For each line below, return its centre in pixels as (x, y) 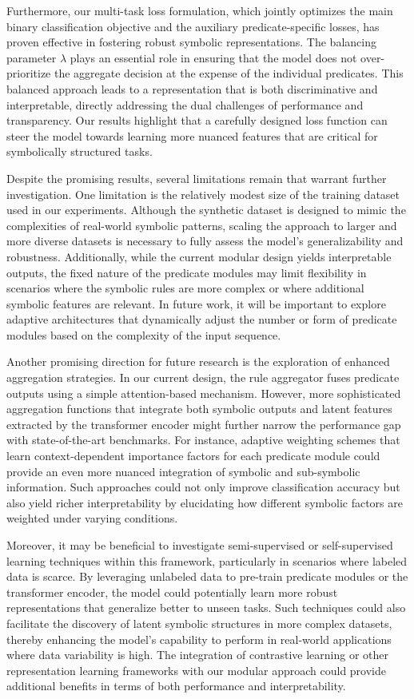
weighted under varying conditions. (92, 518)
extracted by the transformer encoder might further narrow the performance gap (204, 424)
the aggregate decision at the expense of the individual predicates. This (229, 73)
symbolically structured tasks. (80, 151)
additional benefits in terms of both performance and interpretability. (176, 686)
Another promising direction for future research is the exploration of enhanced (198, 361)
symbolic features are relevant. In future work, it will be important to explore (196, 303)
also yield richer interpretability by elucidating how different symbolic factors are (205, 502)
